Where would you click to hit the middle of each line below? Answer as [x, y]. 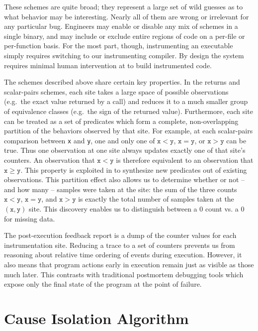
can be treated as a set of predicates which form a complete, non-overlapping [121, 121]
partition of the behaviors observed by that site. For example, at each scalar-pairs [129, 131]
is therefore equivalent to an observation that [185, 160]
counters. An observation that [49, 160]
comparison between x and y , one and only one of [80, 140]
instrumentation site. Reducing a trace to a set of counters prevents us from [120, 245]
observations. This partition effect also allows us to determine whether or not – [125, 179]
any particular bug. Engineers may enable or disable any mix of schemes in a [121, 26]
